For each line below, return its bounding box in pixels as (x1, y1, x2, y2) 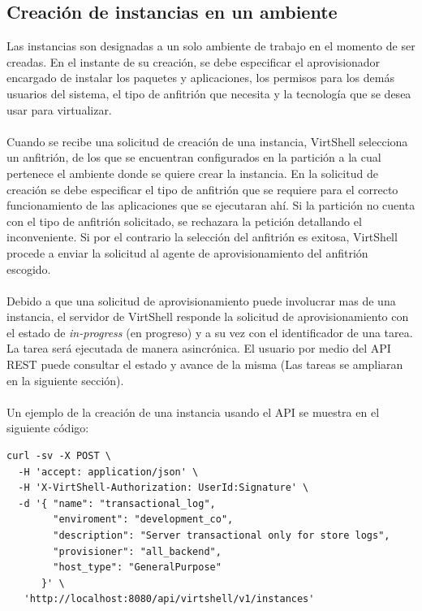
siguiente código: (6, 419, 89, 436)
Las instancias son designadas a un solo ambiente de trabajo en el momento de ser (6, 37, 416, 54)
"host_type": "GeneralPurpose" (53, 561, 222, 574)
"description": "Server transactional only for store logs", (53, 530, 390, 542)
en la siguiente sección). (6, 371, 124, 388)
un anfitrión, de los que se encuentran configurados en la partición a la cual (6, 149, 381, 166)
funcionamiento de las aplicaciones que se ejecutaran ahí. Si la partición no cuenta (6, 197, 416, 214)
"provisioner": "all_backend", (53, 545, 222, 557)
